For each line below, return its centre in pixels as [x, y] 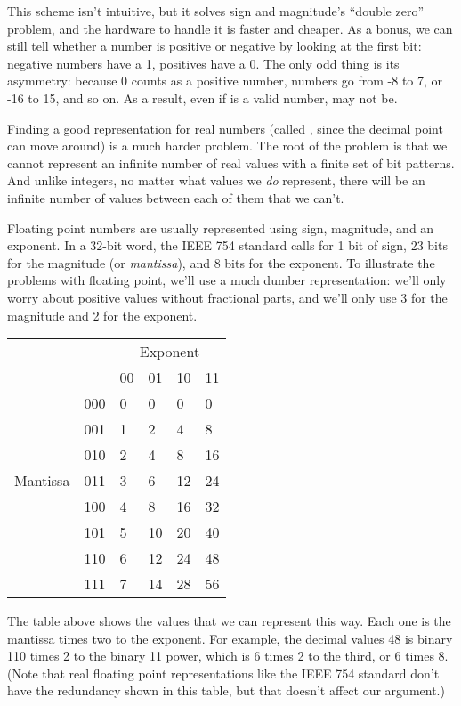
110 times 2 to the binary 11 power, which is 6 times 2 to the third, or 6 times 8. [228, 656]
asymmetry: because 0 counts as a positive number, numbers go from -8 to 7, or [225, 81]
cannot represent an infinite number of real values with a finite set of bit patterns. [231, 162]
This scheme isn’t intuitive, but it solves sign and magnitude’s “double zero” [216, 11]
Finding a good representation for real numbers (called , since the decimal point [225, 128]
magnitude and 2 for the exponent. [102, 315]
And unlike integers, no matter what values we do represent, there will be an [216, 180]
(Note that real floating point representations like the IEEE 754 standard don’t [223, 673]
